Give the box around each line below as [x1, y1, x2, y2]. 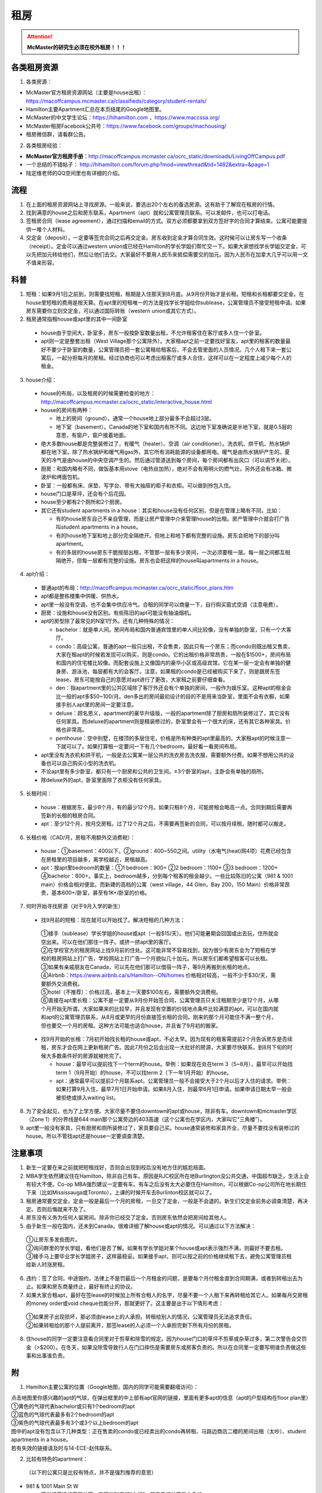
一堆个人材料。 [30, 226, 68, 233]
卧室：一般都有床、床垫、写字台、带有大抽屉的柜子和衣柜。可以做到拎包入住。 [41, 481, 234, 489]
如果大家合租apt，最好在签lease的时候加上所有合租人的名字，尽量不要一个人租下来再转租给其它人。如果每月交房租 [26, 1291, 308, 1298]
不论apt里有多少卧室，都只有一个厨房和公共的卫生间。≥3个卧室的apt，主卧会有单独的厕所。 [41, 768, 267, 775]
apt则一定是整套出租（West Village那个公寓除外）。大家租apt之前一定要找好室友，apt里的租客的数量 [41, 337, 286, 345]
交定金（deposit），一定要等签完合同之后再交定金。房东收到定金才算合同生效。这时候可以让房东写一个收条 [26, 234, 287, 241]
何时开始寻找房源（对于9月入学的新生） [26, 902, 123, 910]
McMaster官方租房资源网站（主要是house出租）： [26, 89, 147, 96]
